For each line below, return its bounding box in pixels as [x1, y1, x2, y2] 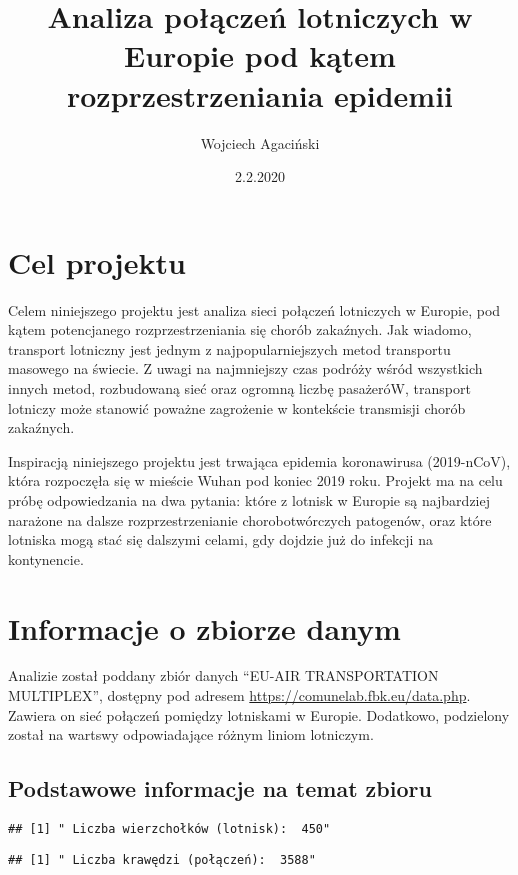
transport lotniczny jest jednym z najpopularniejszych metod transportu [8, 338, 451, 359]
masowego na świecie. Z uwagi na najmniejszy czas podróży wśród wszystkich [8, 358, 483, 379]
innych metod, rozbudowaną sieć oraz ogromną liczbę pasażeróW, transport [8, 378, 471, 398]
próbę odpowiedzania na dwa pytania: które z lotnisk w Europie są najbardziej [8, 489, 491, 510]
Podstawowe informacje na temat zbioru [8, 773, 432, 804]
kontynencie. [8, 548, 84, 569]
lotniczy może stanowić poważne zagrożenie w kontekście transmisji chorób [8, 397, 466, 418]
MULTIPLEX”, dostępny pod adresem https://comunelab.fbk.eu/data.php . [8, 685, 471, 706]
